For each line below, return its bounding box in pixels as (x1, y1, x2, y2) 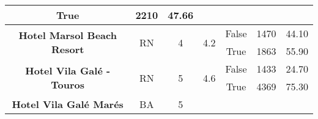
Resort (51, 42, 84, 56)
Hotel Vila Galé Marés (12, 97, 124, 111)
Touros (51, 78, 85, 92)
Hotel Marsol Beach (18, 28, 117, 42)
